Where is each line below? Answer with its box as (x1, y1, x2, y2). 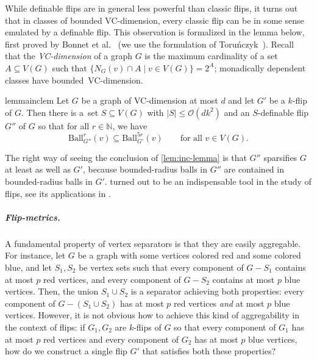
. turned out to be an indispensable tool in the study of (104, 175, 312, 188)
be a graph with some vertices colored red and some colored (77, 249, 301, 262)
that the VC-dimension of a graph (5, 49, 132, 62)
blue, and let (5, 260, 52, 273)
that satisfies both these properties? (142, 345, 276, 357)
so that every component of (174, 320, 276, 333)
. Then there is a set (21, 105, 99, 118)
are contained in (224, 163, 284, 176)
